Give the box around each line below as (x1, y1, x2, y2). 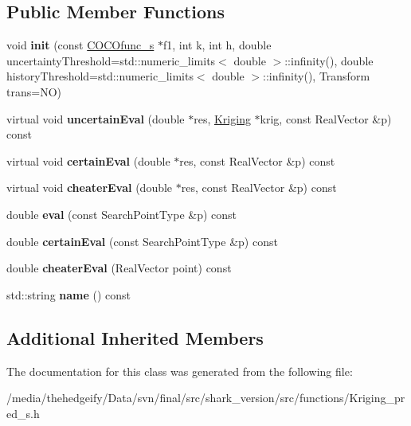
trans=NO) (6, 83, 61, 100)
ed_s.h (6, 405, 40, 421)
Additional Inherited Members (6, 325, 264, 350)
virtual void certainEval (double (6, 152, 170, 169)
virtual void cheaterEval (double (6, 179, 173, 196)
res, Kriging (194, 110, 251, 127)
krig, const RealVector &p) (260, 110, 392, 127)
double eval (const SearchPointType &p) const (6, 205, 237, 222)
